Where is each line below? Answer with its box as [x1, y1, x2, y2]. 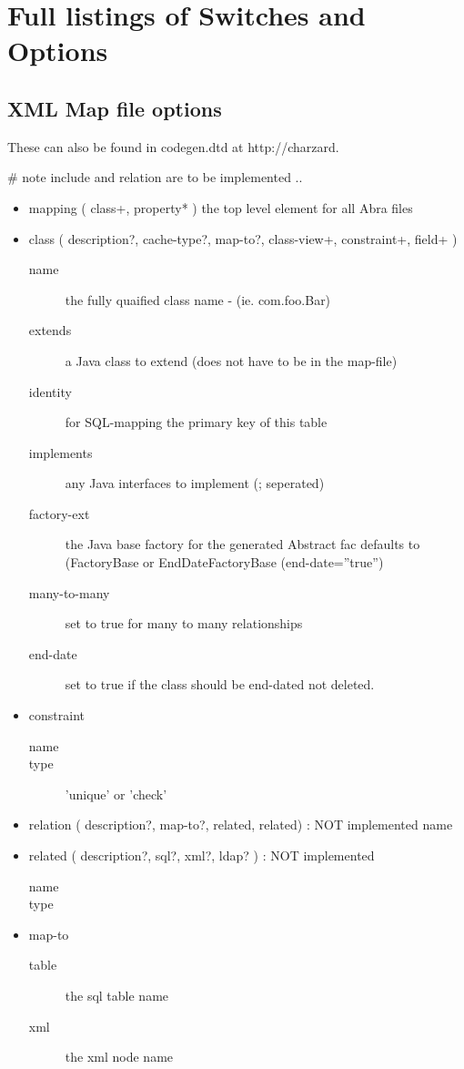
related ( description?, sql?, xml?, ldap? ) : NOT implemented [28, 846, 375, 865]
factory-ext [28, 504, 90, 523]
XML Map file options [7, 94, 222, 122]
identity [28, 382, 72, 401]
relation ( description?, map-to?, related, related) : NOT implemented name [28, 815, 453, 834]
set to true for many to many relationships [65, 614, 303, 633]
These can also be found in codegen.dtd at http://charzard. [7, 137, 339, 156]
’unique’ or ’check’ [65, 784, 167, 803]
